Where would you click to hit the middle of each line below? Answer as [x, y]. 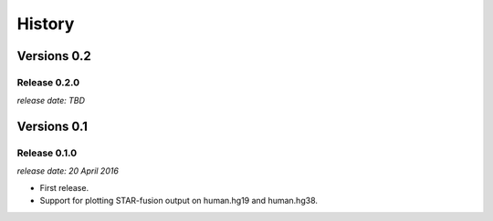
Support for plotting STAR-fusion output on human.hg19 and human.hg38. [179, 201]
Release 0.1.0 [47, 153]
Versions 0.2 [54, 56]
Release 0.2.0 [48, 82]
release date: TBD [51, 101]
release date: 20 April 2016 [68, 171]
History [46, 24]
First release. [64, 187]
